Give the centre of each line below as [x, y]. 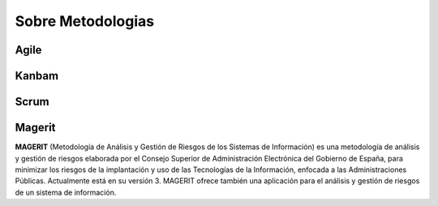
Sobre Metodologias [84, 21]
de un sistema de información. [66, 192]
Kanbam [37, 76]
